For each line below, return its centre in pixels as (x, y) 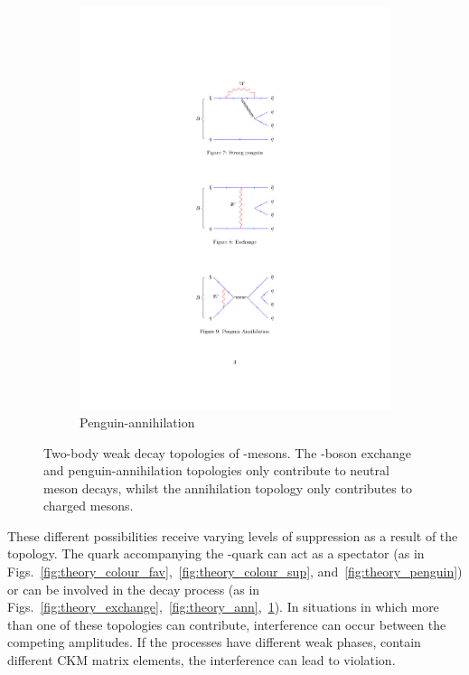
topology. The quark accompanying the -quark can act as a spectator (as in (216, 553)
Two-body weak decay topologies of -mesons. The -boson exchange (228, 452)
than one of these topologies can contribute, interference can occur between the (227, 624)
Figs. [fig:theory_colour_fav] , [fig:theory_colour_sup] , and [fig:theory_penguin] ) (235, 572)
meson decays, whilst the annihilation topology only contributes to (228, 487)
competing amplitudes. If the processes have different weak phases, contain (214, 642)
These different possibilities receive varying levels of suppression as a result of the (233, 535)
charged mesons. (89, 506)
